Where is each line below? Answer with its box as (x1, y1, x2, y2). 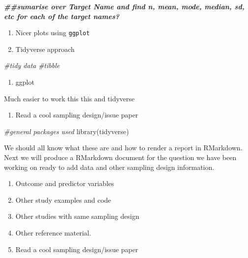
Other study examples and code (15, 194, 111, 205)
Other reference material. (15, 227, 91, 237)
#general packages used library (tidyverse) (4, 126, 129, 136)
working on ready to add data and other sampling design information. (4, 162, 215, 172)
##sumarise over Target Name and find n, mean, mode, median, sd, (4, 1, 245, 11)
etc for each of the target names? (4, 11, 119, 21)
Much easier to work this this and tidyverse (4, 93, 135, 103)
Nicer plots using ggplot (15, 27, 90, 38)
